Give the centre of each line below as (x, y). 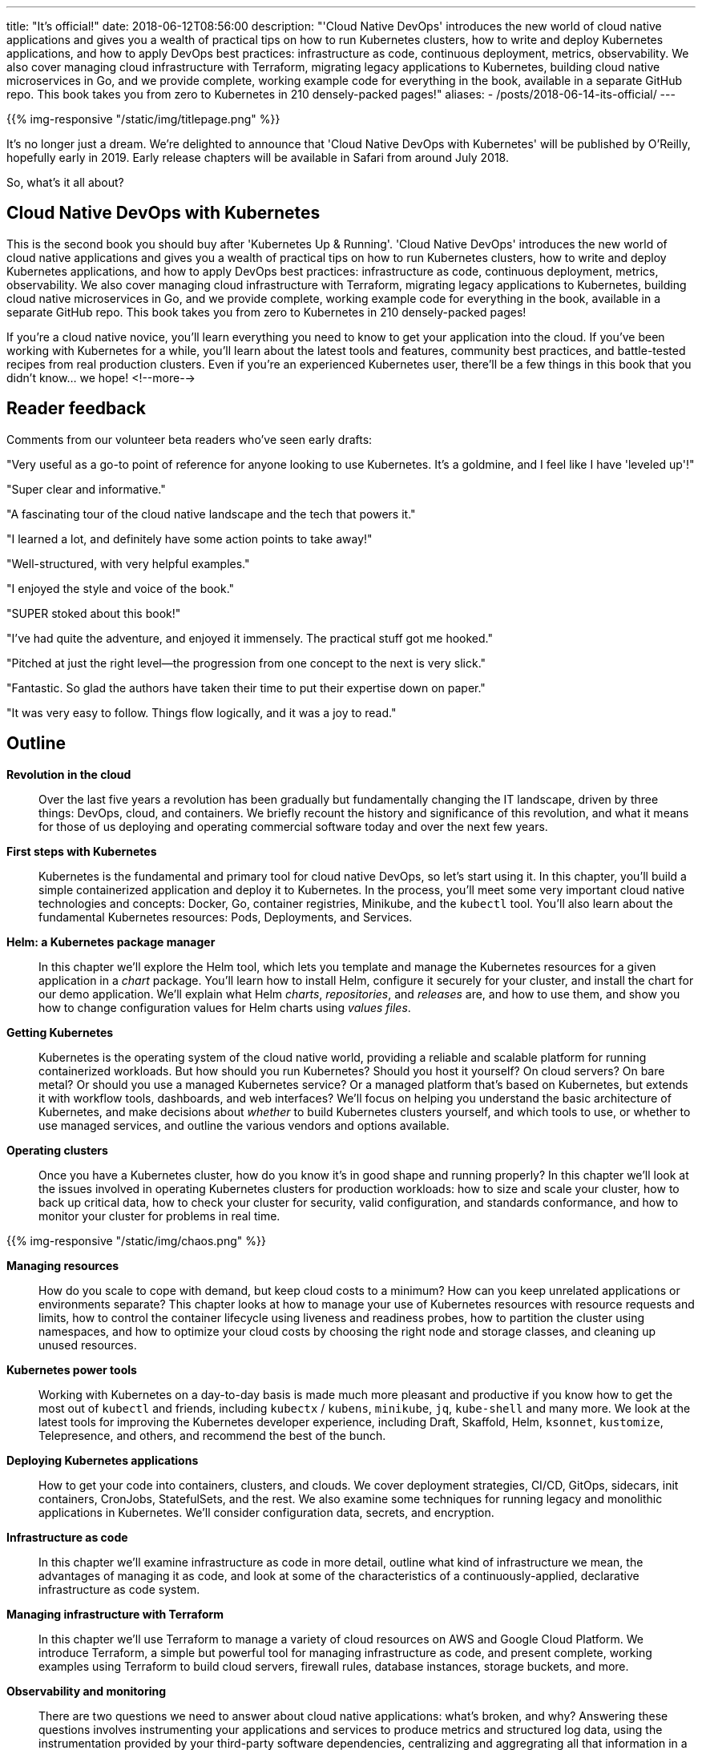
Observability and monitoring (87, 1691)
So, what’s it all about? (65, 182)
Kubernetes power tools (72, 1369)
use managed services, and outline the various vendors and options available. (244, 1125)
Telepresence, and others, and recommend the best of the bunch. (212, 1435)
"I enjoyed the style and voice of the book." (121, 588)
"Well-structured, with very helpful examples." (128, 563)
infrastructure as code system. (119, 1589)
